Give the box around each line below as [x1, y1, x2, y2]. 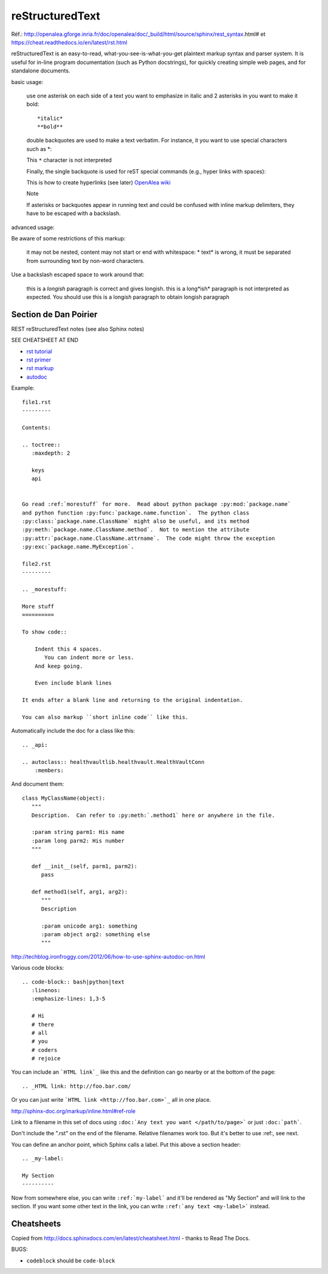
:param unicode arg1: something [41, 922, 138, 929]
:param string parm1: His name [31, 828, 125, 836]
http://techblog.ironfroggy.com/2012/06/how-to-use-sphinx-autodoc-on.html [11, 953, 206, 960]
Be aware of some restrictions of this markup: [11, 234, 126, 242]
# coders [31, 1046, 58, 1053]
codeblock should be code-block [26, 1257, 115, 1264]
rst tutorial [26, 348, 52, 355]
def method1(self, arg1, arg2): [31, 889, 128, 895]
